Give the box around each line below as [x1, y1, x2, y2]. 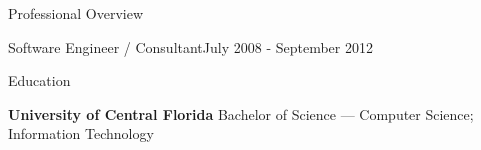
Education [8, 70, 71, 91]
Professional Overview [8, 3, 143, 23]
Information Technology [8, 123, 154, 144]
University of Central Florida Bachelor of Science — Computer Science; [8, 103, 474, 124]
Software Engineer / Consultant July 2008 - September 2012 [8, 36, 373, 57]
